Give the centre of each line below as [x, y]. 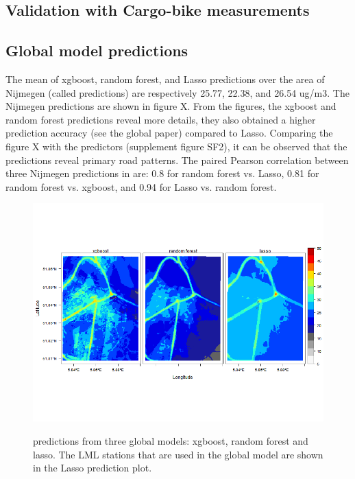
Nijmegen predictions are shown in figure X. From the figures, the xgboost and [171, 106]
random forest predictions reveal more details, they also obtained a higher [161, 119]
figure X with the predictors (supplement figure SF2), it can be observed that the [176, 146]
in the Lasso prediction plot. [93, 468]
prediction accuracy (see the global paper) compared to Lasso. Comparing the [169, 133]
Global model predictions [97, 50]
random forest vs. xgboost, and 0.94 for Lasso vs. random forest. [141, 186]
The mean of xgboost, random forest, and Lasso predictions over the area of [165, 79]
